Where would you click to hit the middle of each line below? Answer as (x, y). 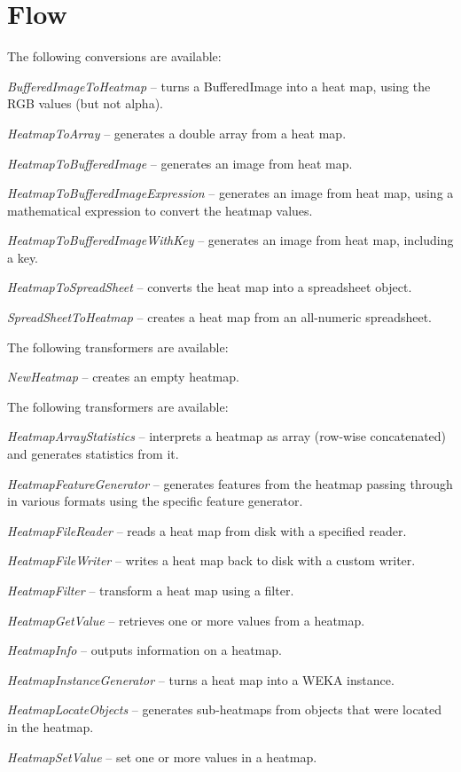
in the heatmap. (51, 726)
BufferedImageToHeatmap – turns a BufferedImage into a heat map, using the (219, 86)
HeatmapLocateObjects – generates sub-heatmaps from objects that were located (225, 709)
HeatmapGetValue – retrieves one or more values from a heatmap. (186, 620)
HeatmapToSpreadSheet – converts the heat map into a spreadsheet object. (210, 287)
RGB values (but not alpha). (85, 103)
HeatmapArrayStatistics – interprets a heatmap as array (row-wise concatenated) (227, 436)
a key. (23, 257)
